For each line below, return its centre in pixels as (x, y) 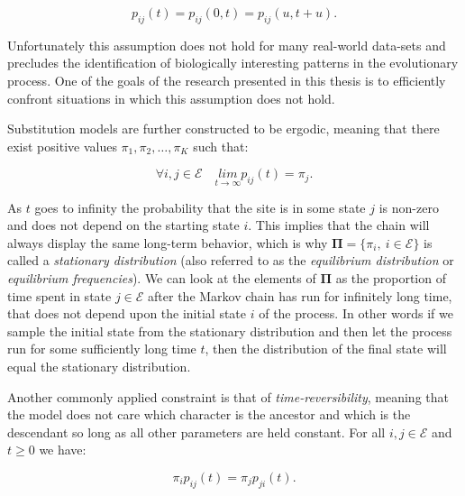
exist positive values (62, 146)
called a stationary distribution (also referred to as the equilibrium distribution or (231, 260)
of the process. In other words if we (356, 313)
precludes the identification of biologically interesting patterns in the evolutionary (233, 63)
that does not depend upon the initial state (127, 313)
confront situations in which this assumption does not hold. (171, 98)
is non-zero (409, 207)
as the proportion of (391, 277)
